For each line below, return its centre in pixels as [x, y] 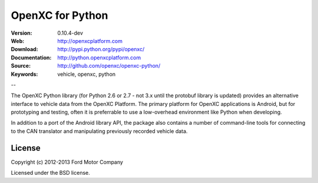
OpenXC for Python [59, 15]
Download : [24, 49]
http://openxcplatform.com [90, 41]
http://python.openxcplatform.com [99, 57]
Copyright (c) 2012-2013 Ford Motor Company [67, 162]
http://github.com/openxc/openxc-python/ [109, 66]
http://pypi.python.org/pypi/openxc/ [101, 49]
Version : [21, 33]
